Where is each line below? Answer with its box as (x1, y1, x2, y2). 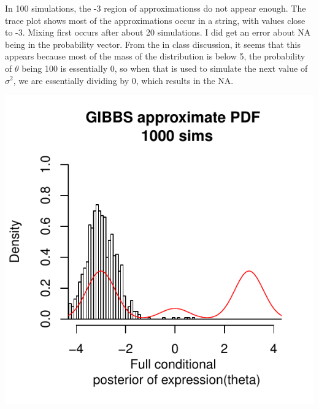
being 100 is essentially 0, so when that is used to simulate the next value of (21, 61, 308, 74)
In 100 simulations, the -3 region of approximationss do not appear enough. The (5, 2, 306, 14)
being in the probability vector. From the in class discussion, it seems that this (5, 37, 301, 50)
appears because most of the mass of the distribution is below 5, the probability (5, 50, 306, 63)
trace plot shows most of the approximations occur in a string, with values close (5, 13, 306, 26)
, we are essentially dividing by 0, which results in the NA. (13, 74, 234, 86)
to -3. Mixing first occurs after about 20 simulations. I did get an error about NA (5, 26, 311, 39)
